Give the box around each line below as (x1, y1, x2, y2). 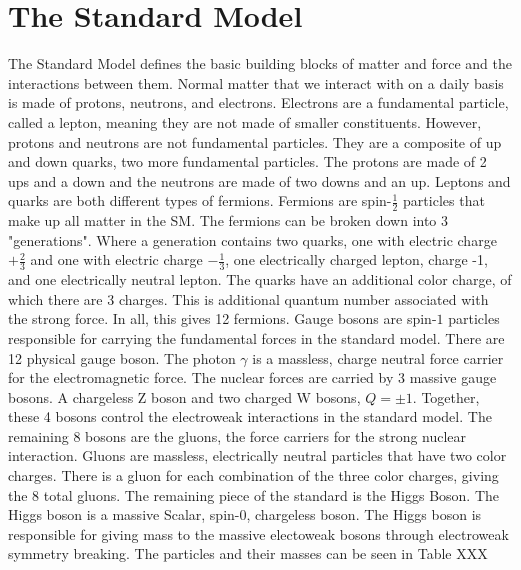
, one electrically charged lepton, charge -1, (225, 249, 488, 270)
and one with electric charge (30, 249, 203, 270)
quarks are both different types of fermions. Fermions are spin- (8, 190, 392, 211)
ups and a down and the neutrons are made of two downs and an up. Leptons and (8, 170, 511, 191)
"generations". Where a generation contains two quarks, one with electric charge (8, 229, 497, 250)
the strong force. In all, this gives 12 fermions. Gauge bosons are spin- (8, 308, 437, 329)
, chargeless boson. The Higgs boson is (246, 504, 482, 525)
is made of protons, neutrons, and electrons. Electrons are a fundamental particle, (8, 92, 509, 113)
